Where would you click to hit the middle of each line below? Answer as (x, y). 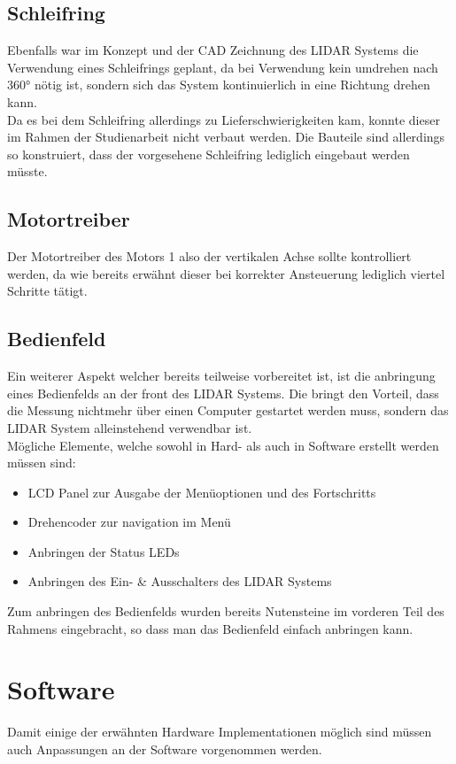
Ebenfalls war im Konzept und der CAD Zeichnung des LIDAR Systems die (213, 50)
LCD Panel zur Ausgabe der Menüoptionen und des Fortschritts (202, 492)
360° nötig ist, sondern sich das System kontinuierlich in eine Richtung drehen (219, 85)
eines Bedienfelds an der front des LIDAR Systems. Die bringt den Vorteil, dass (223, 393)
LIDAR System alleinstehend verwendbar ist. (130, 427)
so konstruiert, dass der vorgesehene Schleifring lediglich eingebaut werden (209, 154)
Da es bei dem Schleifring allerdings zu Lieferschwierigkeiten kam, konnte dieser (224, 119)
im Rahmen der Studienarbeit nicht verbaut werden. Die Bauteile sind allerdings (226, 137)
